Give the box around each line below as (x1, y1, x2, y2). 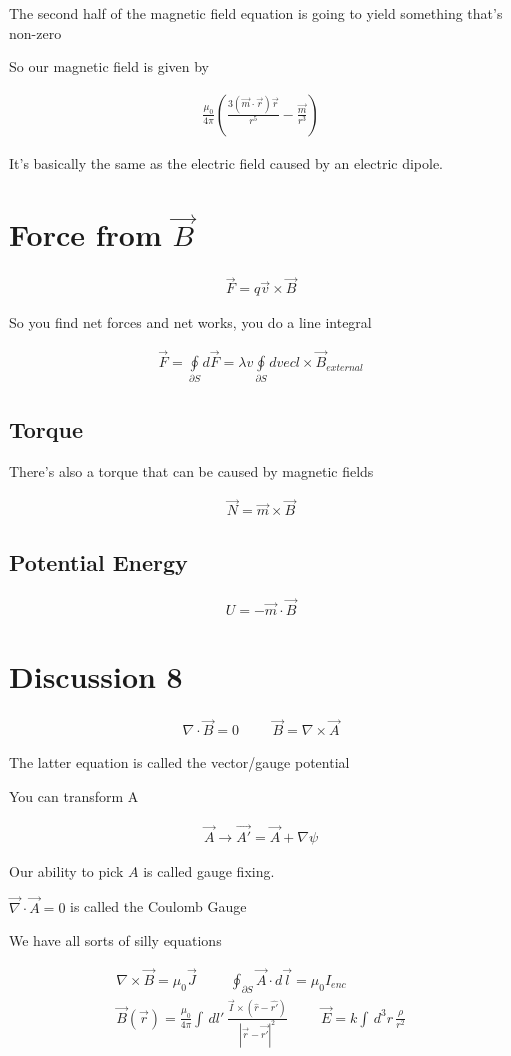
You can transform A (9, 785, 139, 806)
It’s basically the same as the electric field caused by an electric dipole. (9, 152, 444, 173)
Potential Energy (9, 546, 188, 577)
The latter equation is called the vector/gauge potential (9, 752, 350, 773)
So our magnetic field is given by (9, 56, 210, 77)
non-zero (9, 22, 62, 43)
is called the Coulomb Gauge (70, 896, 247, 917)
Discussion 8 (9, 656, 183, 697)
